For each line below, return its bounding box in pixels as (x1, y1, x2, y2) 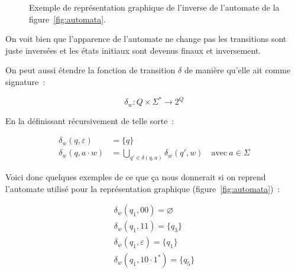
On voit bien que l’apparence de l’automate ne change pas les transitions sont (5, 32, 287, 45)
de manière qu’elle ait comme (184, 64, 291, 76)
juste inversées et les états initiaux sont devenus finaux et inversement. (5, 44, 261, 56)
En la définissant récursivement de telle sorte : (5, 114, 174, 126)
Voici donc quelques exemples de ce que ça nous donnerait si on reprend (5, 171, 266, 183)
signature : (5, 75, 46, 87)
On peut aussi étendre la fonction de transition (5, 64, 176, 76)
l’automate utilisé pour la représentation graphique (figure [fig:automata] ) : (5, 182, 280, 194)
